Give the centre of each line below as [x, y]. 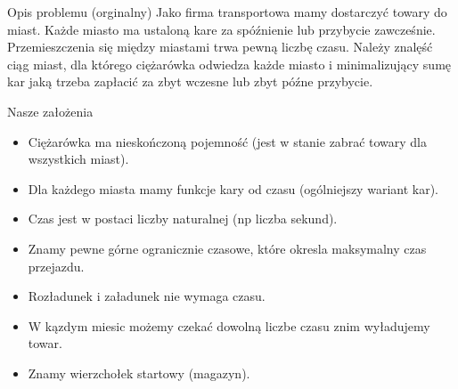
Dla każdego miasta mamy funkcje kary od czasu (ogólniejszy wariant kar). [233, 188]
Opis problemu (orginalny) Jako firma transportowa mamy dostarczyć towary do [227, 12]
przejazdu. [56, 266]
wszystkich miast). [78, 159]
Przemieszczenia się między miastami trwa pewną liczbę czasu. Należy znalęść [220, 47]
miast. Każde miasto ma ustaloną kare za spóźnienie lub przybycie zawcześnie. [221, 29]
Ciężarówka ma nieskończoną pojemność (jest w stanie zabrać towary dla [227, 141]
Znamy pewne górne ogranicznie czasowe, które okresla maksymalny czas [227, 248]
